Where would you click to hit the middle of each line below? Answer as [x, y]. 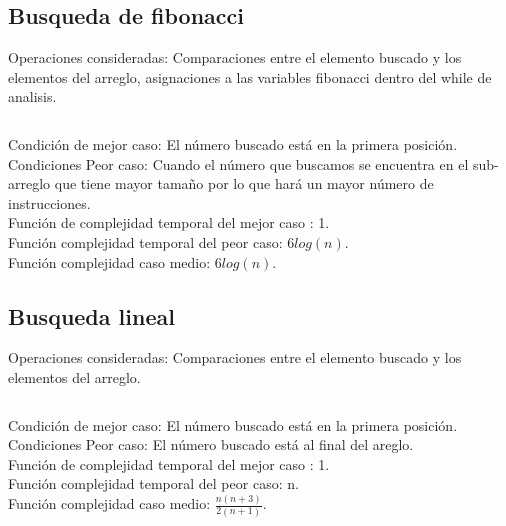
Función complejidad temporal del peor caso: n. [153, 483]
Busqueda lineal [91, 315]
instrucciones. [49, 202]
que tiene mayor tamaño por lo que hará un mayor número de [244, 183]
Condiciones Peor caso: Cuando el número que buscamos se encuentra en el [238, 163]
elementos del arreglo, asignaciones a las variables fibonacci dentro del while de [250, 76]
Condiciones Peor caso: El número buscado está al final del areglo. [211, 444]
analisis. [32, 96]
